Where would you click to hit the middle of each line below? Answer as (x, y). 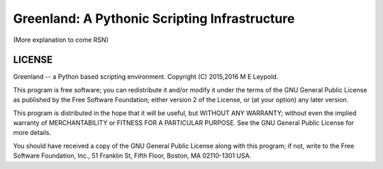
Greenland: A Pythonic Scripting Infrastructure (154, 18)
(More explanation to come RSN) (61, 40)
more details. (32, 133)
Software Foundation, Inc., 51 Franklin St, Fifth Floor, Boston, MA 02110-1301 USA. (132, 156)
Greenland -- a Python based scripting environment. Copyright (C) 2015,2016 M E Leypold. (146, 77)
